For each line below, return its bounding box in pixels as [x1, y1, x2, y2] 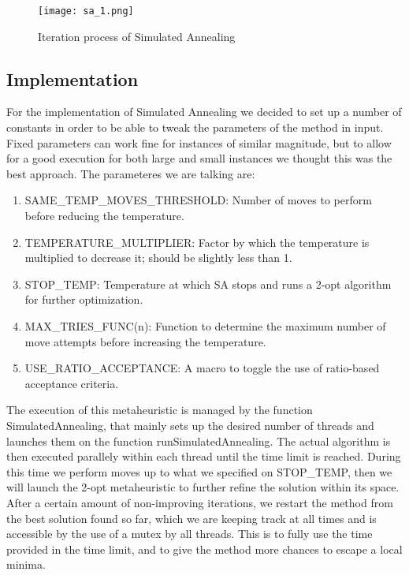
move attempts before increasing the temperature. [24, 333, 266, 349]
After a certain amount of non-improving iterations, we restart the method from [6, 494, 393, 510]
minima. [6, 556, 46, 573]
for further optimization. [24, 291, 143, 308]
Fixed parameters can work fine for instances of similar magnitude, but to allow [6, 134, 392, 151]
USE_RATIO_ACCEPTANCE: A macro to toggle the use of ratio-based [24, 360, 380, 376]
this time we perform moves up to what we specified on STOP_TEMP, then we [6, 463, 392, 480]
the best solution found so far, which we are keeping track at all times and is [6, 510, 377, 526]
